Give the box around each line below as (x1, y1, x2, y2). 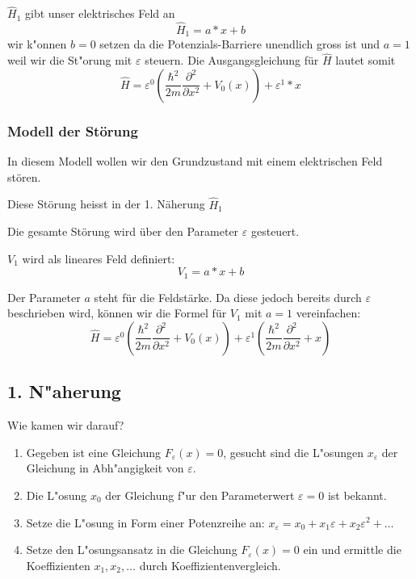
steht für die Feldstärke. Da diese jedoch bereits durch (94, 288, 362, 305)
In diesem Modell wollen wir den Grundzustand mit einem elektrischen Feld (7, 153, 383, 170)
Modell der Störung (7, 120, 138, 141)
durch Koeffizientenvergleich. (139, 556, 281, 573)
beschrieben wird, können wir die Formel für (7, 304, 227, 321)
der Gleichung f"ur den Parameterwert (105, 486, 295, 503)
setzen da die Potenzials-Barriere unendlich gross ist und (99, 36, 380, 52)
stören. (7, 168, 41, 185)
